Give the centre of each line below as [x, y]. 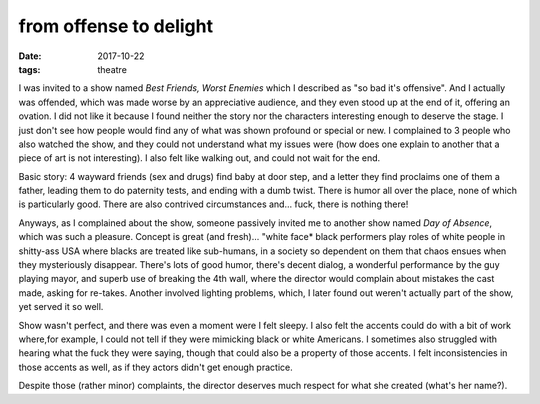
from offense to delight [116, 26]
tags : [29, 69]
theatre [112, 69]
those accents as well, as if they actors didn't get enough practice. [156, 367]
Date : [30, 56]
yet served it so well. [61, 307]
